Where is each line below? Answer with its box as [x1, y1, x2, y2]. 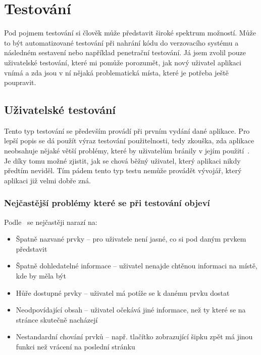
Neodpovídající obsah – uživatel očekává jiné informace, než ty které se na [16, 304, 246, 315]
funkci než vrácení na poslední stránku [16, 341, 135, 352]
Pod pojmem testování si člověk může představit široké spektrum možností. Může [4, 27, 256, 38]
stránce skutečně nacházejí [16, 314, 98, 325]
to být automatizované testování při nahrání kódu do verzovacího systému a [4, 37, 239, 48]
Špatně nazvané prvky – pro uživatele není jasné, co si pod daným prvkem [16, 233, 246, 244]
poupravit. [4, 77, 36, 88]
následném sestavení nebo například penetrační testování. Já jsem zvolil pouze [4, 47, 246, 58]
